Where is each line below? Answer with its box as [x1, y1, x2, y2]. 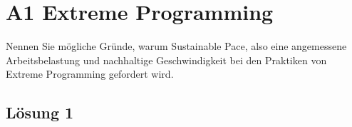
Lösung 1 [6, 101, 74, 123]
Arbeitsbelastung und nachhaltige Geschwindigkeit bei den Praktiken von [6, 52, 327, 67]
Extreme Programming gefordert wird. [6, 66, 174, 81]
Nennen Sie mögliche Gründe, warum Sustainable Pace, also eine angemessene [6, 39, 347, 54]
